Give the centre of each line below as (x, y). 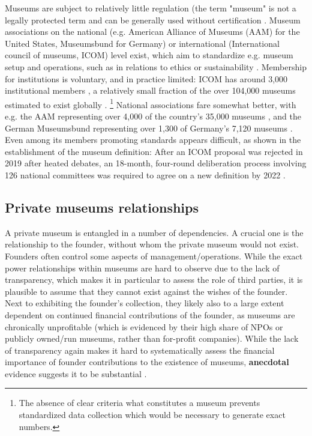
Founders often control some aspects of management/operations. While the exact (154, 256)
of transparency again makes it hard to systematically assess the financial (140, 350)
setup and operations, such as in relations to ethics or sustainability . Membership (156, 66)
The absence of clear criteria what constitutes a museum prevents (139, 403)
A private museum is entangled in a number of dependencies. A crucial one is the (154, 232)
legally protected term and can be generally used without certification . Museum (153, 20)
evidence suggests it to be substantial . (76, 373)
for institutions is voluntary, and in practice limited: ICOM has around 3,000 (146, 78)
